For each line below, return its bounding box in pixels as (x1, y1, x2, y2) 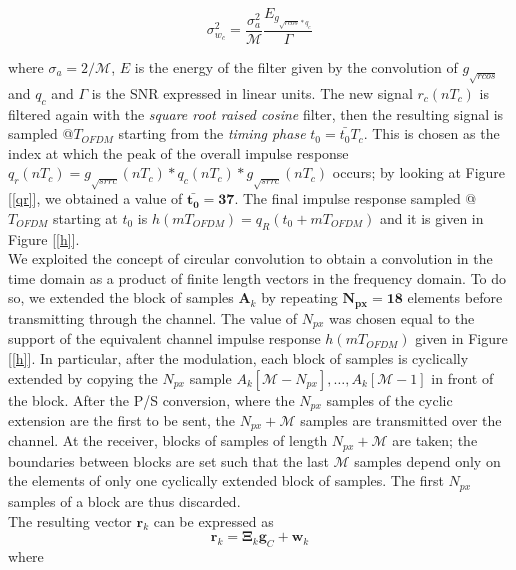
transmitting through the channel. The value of (8, 307, 298, 328)
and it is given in (379, 207, 484, 228)
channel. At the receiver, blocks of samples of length (8, 430, 328, 451)
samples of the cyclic (326, 389, 453, 410)
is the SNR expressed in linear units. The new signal (91, 82, 413, 103)
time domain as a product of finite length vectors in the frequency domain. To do (8, 267, 507, 288)
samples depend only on (354, 450, 501, 471)
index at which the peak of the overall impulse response (8, 142, 349, 163)
